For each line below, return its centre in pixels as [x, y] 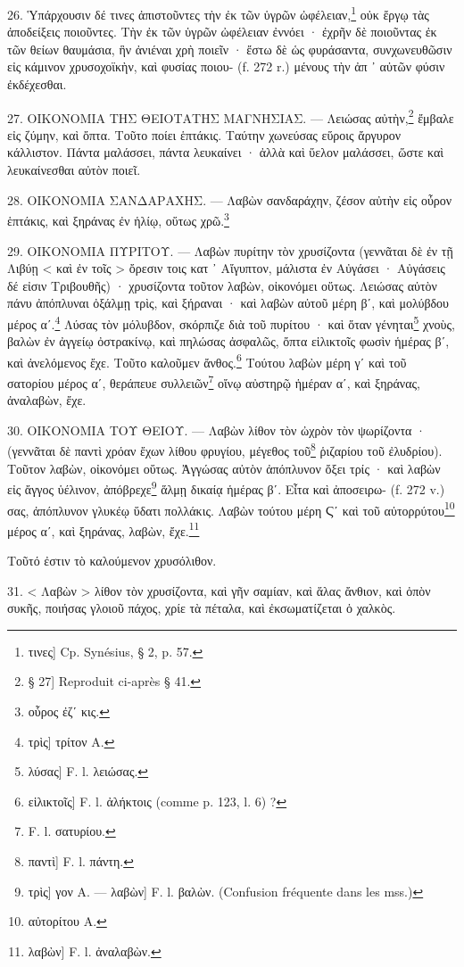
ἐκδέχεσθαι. [37, 84]
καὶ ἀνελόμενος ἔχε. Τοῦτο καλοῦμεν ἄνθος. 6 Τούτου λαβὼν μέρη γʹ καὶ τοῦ [207, 360]
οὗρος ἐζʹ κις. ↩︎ [69, 711]
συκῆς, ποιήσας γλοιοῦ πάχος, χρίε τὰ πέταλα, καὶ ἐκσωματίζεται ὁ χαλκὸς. [202, 608]
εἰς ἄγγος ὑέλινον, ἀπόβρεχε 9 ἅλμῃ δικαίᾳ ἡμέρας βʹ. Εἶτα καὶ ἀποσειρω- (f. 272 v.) [226, 488]
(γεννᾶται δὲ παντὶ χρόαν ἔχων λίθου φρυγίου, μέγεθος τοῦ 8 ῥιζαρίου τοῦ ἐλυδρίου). [225, 450]
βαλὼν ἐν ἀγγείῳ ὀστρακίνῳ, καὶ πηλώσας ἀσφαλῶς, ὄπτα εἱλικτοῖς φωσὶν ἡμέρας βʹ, [228, 341]
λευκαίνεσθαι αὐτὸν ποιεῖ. [74, 170]
